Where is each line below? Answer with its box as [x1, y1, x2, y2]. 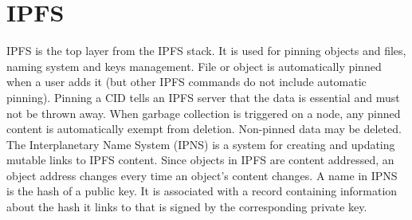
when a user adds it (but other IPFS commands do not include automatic [6, 73, 367, 90]
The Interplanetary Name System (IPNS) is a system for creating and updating [6, 136, 395, 152]
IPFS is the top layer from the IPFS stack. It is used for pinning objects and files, [6, 42, 406, 59]
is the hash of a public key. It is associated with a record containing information [6, 183, 398, 199]
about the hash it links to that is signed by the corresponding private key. [6, 198, 367, 215]
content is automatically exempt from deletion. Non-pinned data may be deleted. [6, 120, 402, 137]
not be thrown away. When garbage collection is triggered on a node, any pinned [6, 104, 401, 121]
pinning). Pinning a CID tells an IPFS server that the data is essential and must [6, 88, 400, 105]
